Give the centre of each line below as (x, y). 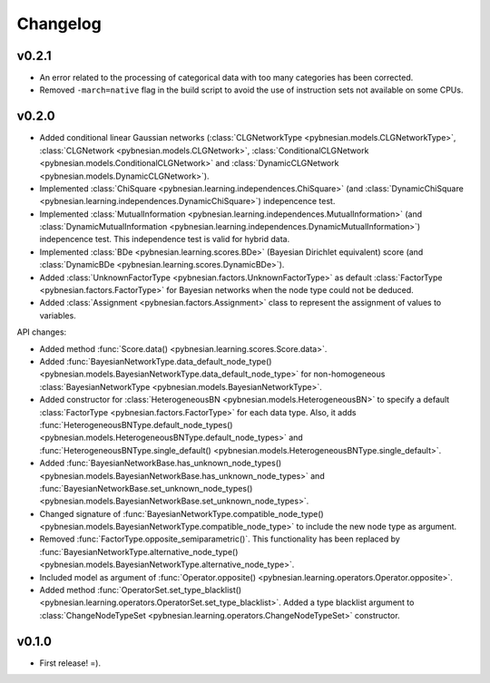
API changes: (42, 332)
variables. (58, 315)
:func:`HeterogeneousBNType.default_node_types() (136, 424)
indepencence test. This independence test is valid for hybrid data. (165, 239)
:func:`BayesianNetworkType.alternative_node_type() (139, 551)
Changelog (59, 24)
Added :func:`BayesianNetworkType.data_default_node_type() (156, 361)
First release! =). (70, 663)
